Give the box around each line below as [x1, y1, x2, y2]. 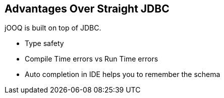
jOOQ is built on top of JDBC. [5, 23, 101, 32]
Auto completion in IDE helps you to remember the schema [25, 70, 220, 79]
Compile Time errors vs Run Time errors [25, 54, 158, 63]
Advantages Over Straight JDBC [5, 2, 170, 15]
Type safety [25, 39, 64, 48]
